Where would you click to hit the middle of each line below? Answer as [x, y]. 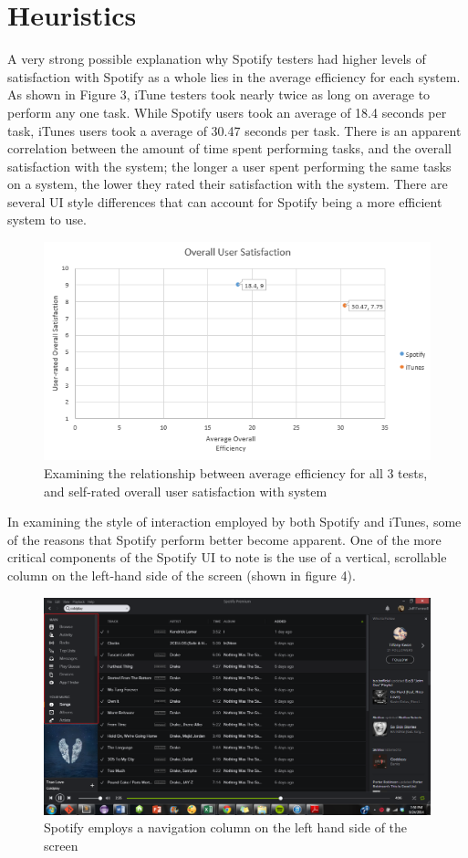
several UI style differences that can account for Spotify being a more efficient [225, 201]
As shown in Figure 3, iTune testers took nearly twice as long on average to [219, 94]
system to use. [47, 220]
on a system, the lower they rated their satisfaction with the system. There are [228, 184]
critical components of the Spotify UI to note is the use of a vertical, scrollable [227, 557]
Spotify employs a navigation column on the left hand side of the [226, 827]
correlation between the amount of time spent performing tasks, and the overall [229, 148]
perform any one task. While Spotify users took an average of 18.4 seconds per [227, 112]
